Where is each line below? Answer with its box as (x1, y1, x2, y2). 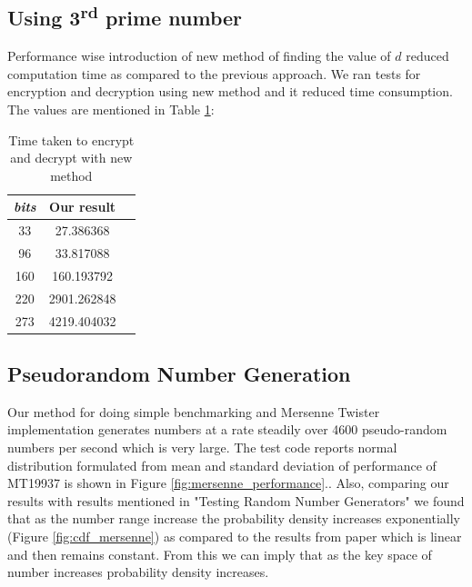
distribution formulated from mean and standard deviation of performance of (7, 455, 437, 474)
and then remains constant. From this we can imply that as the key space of (7, 544, 432, 563)
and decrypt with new (10, 148, 133, 167)
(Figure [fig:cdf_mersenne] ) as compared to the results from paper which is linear (7, 527, 462, 546)
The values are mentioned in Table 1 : (7, 99, 215, 118)
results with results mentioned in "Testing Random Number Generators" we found (7, 491, 465, 510)
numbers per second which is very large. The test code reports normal (7, 438, 397, 457)
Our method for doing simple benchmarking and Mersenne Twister (7, 402, 380, 421)
